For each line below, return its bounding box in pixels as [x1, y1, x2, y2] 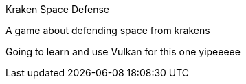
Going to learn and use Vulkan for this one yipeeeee [5, 46, 241, 57]
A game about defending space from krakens [5, 25, 210, 36]
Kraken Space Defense [5, 3, 109, 15]
